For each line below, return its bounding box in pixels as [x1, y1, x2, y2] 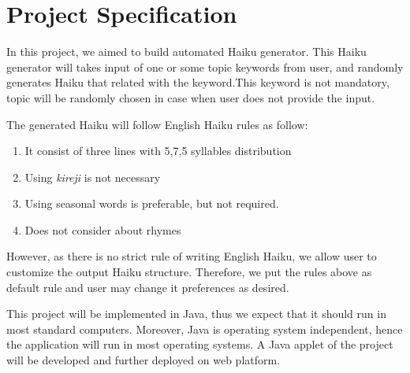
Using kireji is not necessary [24, 168, 161, 185]
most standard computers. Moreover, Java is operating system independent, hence [6, 320, 403, 337]
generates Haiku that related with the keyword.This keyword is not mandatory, [6, 74, 389, 90]
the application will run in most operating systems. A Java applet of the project [6, 336, 393, 353]
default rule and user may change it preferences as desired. [6, 279, 289, 295]
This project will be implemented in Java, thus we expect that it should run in [6, 305, 386, 322]
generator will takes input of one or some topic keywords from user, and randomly [6, 58, 404, 75]
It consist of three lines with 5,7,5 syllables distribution [24, 142, 292, 159]
